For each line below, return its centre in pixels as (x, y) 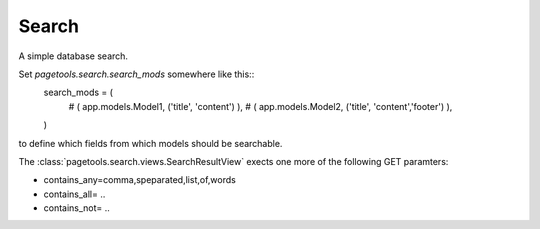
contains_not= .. (76, 208)
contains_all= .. (74, 194)
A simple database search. (73, 56)
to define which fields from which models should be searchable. (150, 143)
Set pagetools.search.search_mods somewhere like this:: (136, 74)
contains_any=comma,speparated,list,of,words (140, 180)
